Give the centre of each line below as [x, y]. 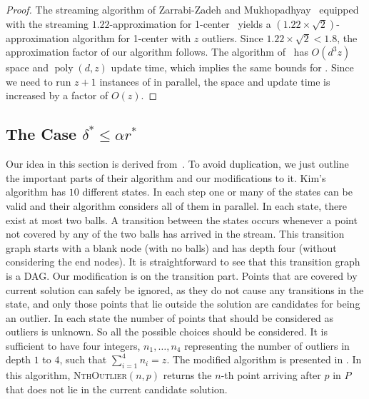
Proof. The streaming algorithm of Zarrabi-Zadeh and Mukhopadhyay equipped [182, 9]
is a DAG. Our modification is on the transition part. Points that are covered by [182, 275]
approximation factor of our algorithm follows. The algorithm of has [157, 52]
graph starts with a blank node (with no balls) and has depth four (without [171, 247]
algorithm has [36, 192]
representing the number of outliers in [267, 345]
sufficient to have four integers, [73, 345]
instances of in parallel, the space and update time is [215, 81]
